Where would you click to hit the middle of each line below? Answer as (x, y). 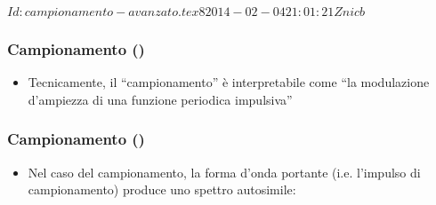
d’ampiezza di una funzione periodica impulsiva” (160, 99)
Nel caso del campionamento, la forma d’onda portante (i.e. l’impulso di (224, 172)
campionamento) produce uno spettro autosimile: (162, 189)
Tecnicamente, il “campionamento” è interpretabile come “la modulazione (229, 82)
